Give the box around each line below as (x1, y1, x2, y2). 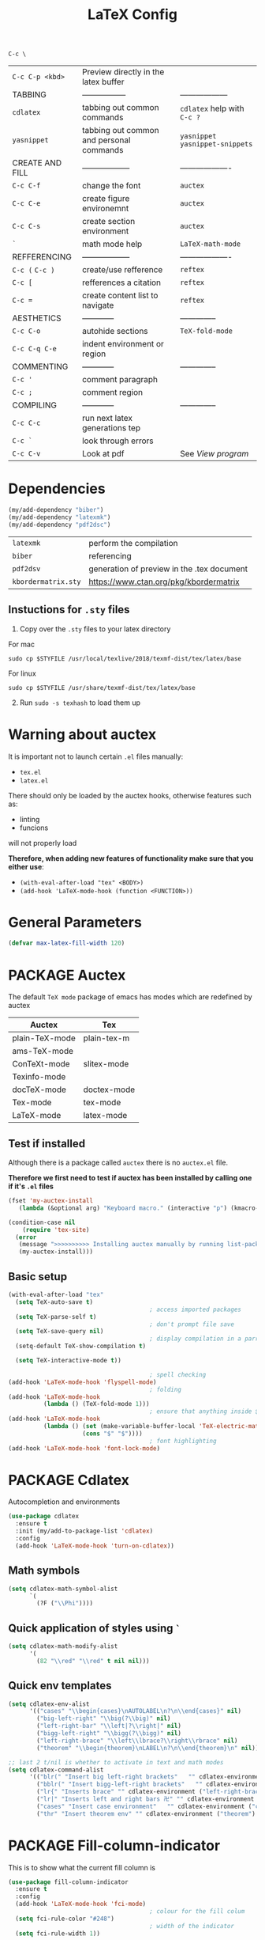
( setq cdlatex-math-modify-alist (8, 1643, 118, 1650)
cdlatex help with (180, 103, 244, 114)
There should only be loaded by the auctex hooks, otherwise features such (8, 790, 252, 800)
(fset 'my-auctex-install (8, 1197, 93, 1205)
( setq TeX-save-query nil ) (15, 1328, 104, 1336)
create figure (81, 193, 130, 204)
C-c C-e (12, 199, 41, 208)
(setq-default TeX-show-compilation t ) (15, 1343, 147, 1351)
